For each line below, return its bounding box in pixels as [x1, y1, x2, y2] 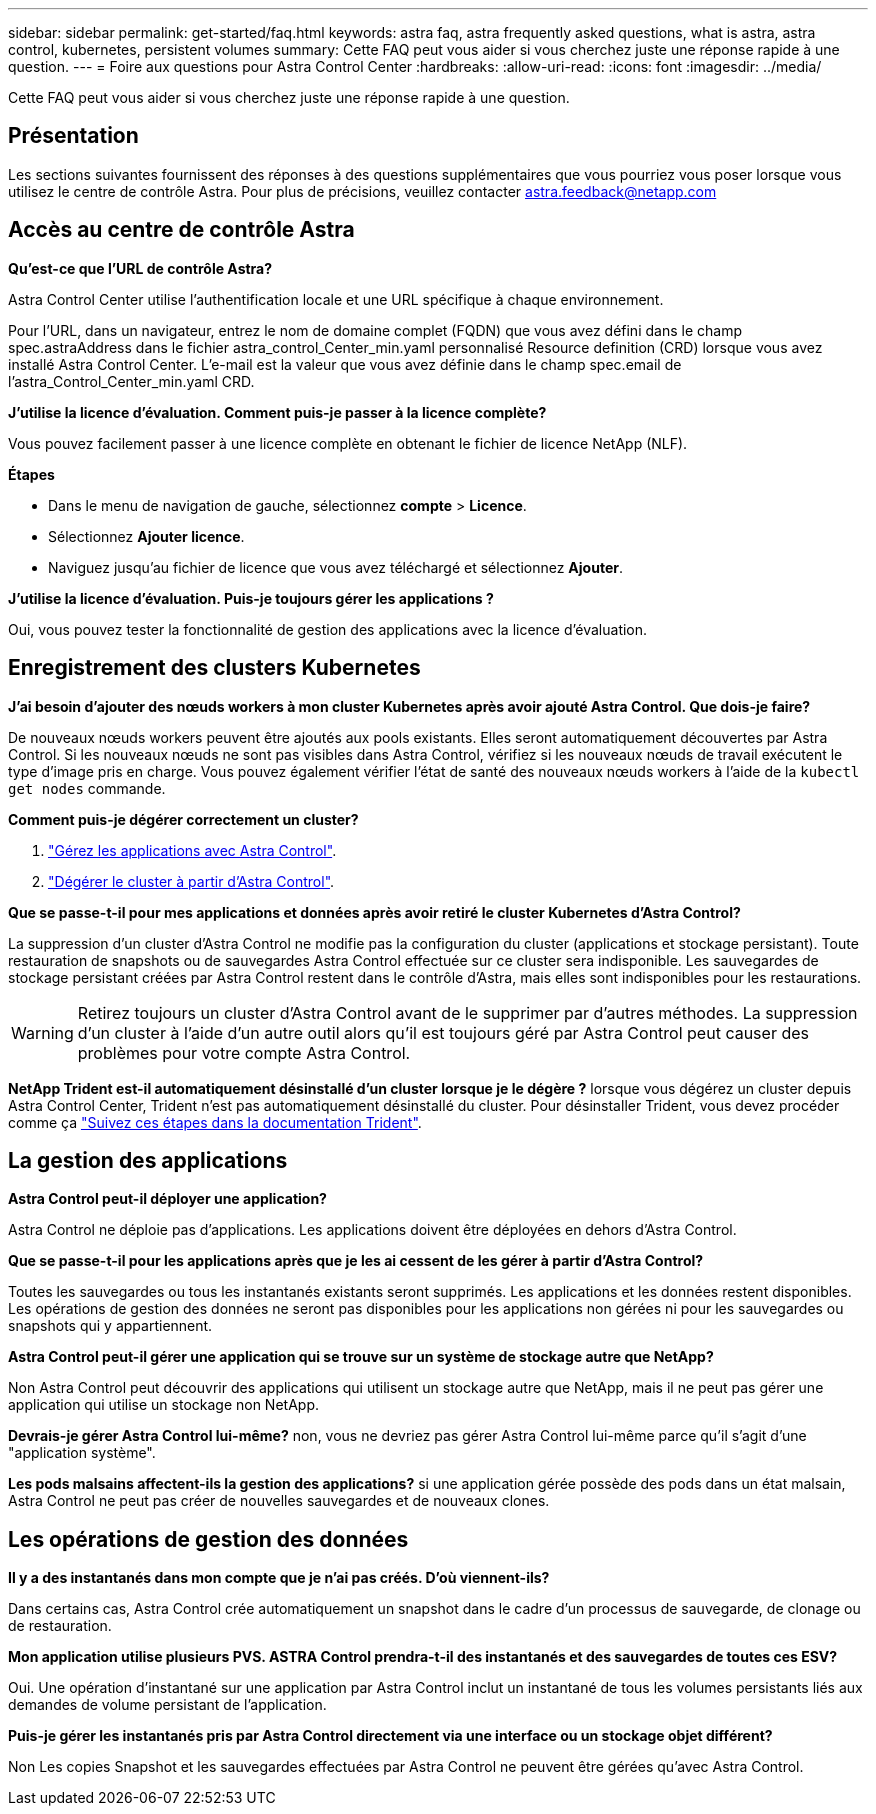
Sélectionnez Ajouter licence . [48, 527, 245, 545]
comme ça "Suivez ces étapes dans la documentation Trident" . [8, 1113, 422, 1131]
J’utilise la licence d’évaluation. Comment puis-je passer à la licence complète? [8, 403, 547, 421]
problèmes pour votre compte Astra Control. [77, 1042, 411, 1063]
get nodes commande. [8, 779, 166, 797]
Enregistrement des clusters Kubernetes [8, 655, 421, 681]
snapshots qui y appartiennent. [8, 1317, 213, 1335]
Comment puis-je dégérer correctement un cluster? [8, 810, 359, 828]
